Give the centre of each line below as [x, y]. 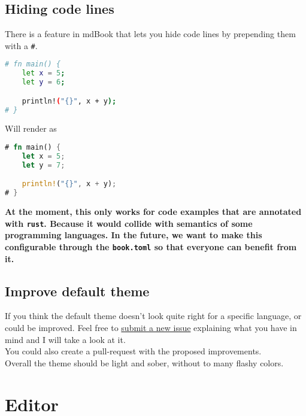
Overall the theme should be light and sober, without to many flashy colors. [144, 362]
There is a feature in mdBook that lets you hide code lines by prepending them [150, 34]
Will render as [31, 128]
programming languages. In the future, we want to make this [134, 235]
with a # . [21, 45]
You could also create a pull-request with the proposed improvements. [133, 351]
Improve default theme [77, 291]
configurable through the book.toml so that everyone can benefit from [151, 246]
